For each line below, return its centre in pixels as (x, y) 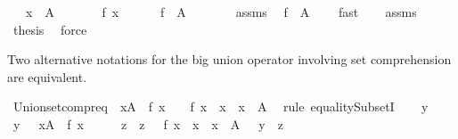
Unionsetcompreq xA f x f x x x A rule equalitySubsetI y (221, 106)
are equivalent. (47, 76)
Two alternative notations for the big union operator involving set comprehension (229, 59)
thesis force (50, 29)
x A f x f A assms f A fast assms (221, 12)
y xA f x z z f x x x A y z (148, 123)
